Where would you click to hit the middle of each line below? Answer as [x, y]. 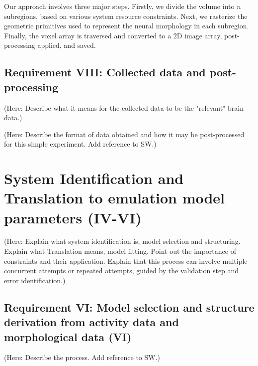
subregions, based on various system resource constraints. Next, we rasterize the [126, 16]
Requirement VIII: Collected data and [105, 72]
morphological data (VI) [68, 336]
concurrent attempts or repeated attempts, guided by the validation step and [122, 271]
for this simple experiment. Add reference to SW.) [80, 144]
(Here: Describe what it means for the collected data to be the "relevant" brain [124, 107]
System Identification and [94, 178]
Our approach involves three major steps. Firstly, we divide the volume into [119, 6]
